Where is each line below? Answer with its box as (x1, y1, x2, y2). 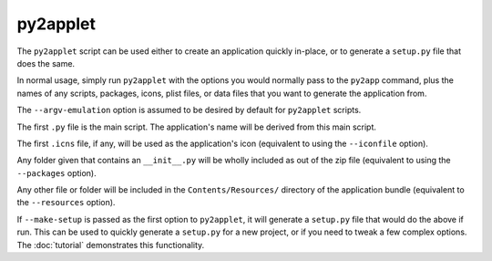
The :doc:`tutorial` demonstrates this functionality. (16, 239, 205, 250)
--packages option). (16, 167, 97, 178)
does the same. (16, 57, 76, 68)
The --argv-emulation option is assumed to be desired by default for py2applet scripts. (16, 105, 362, 116)
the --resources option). (16, 197, 116, 208)
